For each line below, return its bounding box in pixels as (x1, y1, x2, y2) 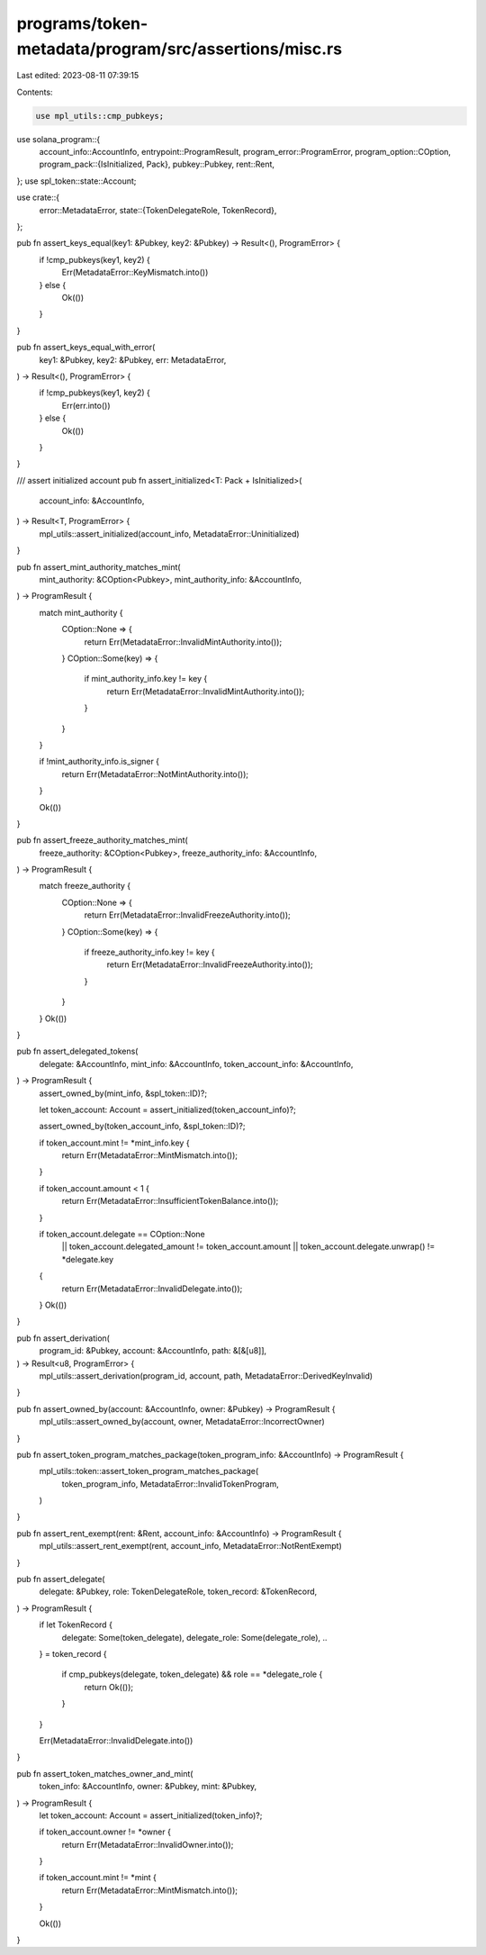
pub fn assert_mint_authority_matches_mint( (16, 561, 181, 572)
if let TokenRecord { (39, 1619, 112, 1630)
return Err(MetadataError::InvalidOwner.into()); (61, 1839, 234, 1850)
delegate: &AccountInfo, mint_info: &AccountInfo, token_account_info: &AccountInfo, (39, 1058, 354, 1069)
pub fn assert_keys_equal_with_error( (16, 342, 156, 353)
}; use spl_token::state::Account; (16, 176, 137, 186)
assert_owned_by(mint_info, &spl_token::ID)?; (39, 1088, 207, 1099)
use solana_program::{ (16, 133, 101, 144)
